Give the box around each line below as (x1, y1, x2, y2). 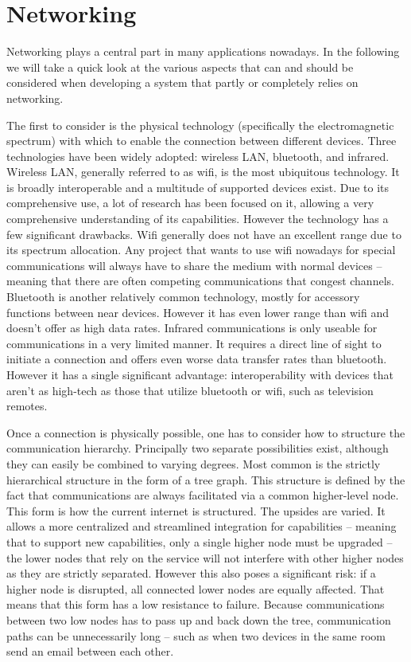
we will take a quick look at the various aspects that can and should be (6, 58, 354, 75)
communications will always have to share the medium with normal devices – (6, 257, 382, 273)
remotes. (6, 398, 48, 414)
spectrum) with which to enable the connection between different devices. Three (6, 132, 397, 149)
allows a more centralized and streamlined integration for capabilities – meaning (6, 518, 397, 535)
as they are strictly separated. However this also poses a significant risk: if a (6, 565, 376, 582)
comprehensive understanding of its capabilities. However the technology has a (6, 210, 389, 227)
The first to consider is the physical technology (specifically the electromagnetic (6, 116, 394, 133)
